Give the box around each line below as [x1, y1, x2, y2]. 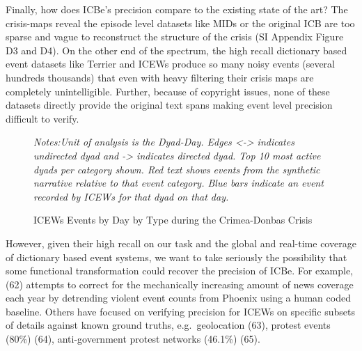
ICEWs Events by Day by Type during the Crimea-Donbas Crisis [33, 212, 313, 227]
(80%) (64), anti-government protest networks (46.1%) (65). [6, 331, 260, 346]
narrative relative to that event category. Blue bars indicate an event [33, 175, 324, 190]
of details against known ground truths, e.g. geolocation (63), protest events [6, 318, 331, 332]
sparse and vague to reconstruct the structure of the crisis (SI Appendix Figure [6, 29, 344, 44]
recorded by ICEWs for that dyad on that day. [33, 189, 229, 203]
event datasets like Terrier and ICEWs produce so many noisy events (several [6, 56, 335, 71]
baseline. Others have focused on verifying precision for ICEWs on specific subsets [6, 304, 355, 318]
